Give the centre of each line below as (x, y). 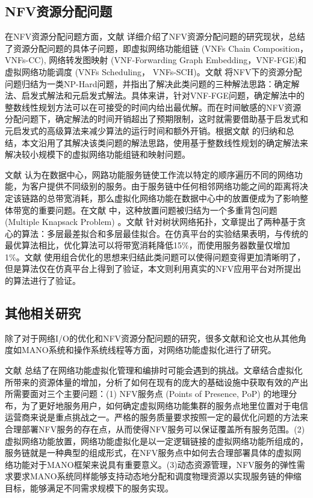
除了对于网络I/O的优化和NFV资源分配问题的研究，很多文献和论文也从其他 (152, 338)
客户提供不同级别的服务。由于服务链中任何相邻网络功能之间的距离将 (165, 186)
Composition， (280, 48)
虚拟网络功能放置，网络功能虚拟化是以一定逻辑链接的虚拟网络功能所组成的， (156, 441)
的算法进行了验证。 (43, 281)
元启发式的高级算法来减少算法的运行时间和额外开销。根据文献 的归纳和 (145, 130)
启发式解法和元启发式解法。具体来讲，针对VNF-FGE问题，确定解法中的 (163, 95)
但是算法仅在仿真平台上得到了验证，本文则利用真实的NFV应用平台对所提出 (153, 269)
